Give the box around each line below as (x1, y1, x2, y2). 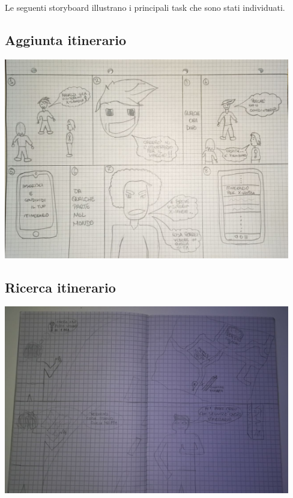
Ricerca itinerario (5, 278, 116, 296)
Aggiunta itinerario (5, 30, 127, 49)
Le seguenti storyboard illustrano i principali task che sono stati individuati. (5, 1, 285, 13)
